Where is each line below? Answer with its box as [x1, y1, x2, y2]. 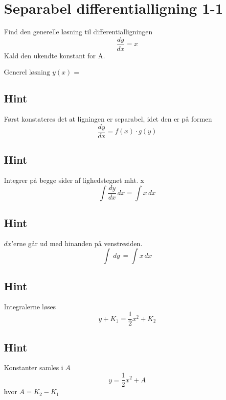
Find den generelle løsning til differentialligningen [4, 26, 153, 37]
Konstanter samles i [4, 362, 63, 373]
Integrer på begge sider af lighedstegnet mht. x [4, 175, 144, 185]
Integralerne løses [4, 301, 56, 311]
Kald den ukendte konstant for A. [4, 50, 105, 60]
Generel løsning [4, 69, 50, 76]
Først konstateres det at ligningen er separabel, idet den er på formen [4, 114, 212, 124]
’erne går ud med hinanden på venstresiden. [11, 238, 143, 248]
